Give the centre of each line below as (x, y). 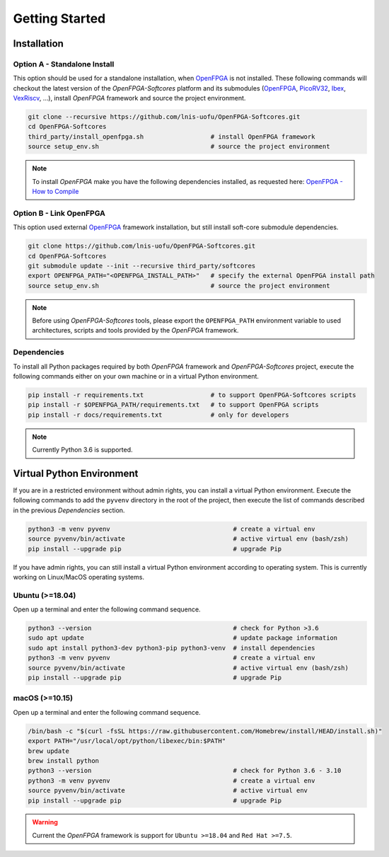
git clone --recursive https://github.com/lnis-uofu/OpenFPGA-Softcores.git (164, 117)
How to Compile (56, 192)
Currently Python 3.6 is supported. (83, 450)
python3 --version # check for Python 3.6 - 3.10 (185, 771)
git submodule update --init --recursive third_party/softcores (142, 266)
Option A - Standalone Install (64, 64)
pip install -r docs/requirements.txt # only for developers (158, 415)
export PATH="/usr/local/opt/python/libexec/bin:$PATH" (127, 741)
